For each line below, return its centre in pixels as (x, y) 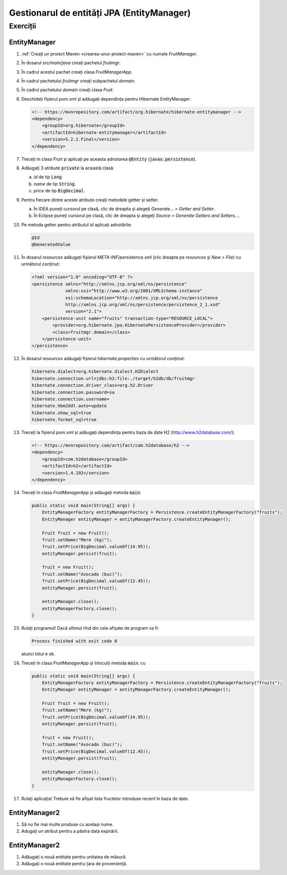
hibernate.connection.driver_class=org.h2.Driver (92, 385)
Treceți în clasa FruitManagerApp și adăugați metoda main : (81, 492)
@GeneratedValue (51, 245)
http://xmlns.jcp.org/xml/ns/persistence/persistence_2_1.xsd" (143, 305)
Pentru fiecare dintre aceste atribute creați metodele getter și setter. (90, 200)
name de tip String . (55, 184)
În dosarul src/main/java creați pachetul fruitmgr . (71, 63)
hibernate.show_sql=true (62, 413)
